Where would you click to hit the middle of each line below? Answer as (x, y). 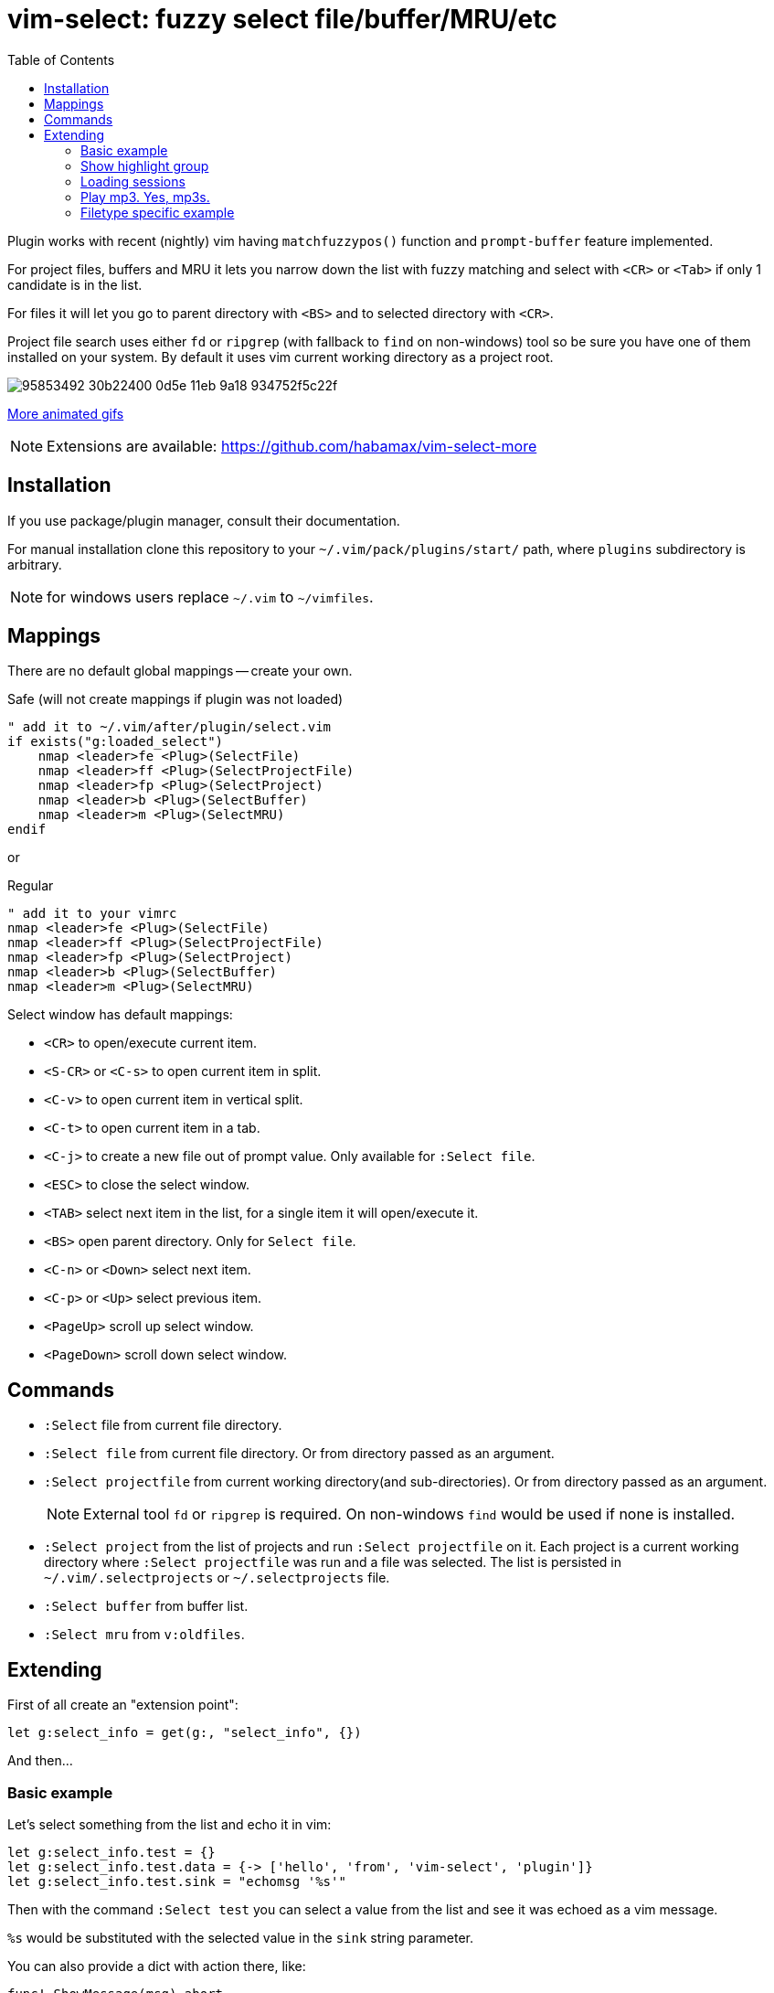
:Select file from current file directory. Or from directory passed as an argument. (299, 1454)
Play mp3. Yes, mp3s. (145, 197)
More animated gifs (66, 413)
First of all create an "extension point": (123, 1705)
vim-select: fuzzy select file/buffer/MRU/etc (282, 19)
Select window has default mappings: (120, 1015)
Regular (31, 886)
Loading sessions (133, 181)
